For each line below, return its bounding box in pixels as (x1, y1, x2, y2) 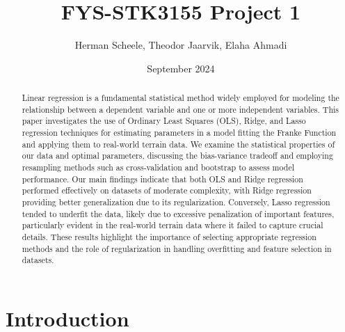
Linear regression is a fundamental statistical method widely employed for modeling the (22, 92, 339, 104)
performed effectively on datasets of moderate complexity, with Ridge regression (22, 184, 312, 196)
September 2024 (147, 61, 215, 75)
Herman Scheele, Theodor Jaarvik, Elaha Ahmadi (74, 38, 287, 52)
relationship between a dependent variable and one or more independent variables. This (22, 103, 339, 115)
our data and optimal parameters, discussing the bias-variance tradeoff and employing (22, 150, 333, 161)
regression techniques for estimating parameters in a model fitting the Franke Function (22, 127, 337, 139)
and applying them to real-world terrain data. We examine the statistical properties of (22, 138, 335, 150)
